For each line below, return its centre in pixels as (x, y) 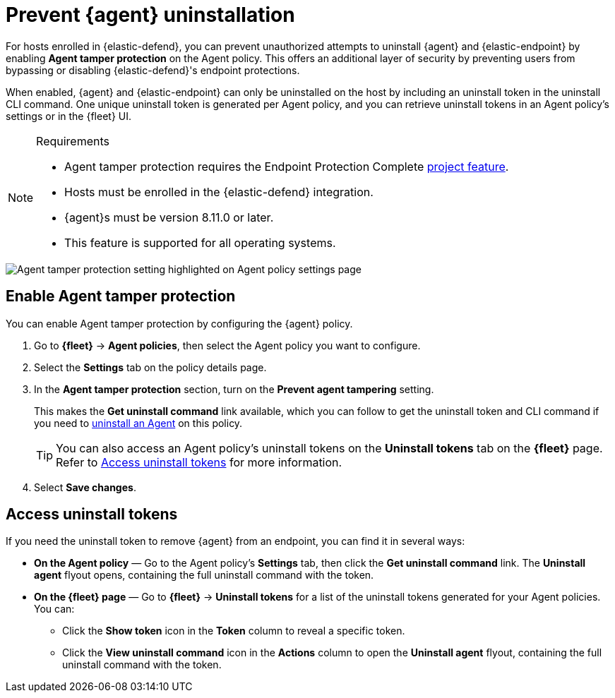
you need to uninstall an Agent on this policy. (138, 423)
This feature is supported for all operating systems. (200, 242)
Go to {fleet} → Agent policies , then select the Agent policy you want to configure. (227, 345)
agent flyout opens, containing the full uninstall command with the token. (204, 575)
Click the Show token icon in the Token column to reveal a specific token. (234, 631)
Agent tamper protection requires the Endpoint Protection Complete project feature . (287, 166)
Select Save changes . (85, 487)
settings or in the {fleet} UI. (69, 116)
